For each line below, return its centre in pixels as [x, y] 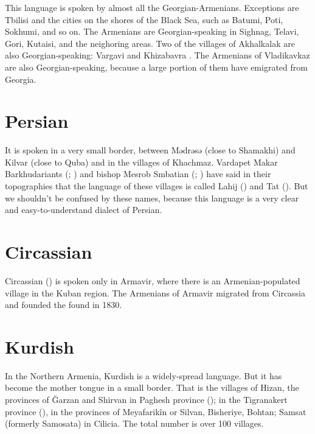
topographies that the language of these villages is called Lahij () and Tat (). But [157, 186]
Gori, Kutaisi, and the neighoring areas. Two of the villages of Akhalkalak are [150, 43]
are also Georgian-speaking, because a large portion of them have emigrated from [156, 67]
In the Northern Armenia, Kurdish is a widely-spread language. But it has [144, 375]
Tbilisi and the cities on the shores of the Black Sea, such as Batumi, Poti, [144, 19]
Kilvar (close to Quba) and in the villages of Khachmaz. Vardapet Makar [141, 162]
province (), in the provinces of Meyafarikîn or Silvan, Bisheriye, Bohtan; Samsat [156, 411]
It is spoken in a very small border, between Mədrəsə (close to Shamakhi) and [150, 150]
